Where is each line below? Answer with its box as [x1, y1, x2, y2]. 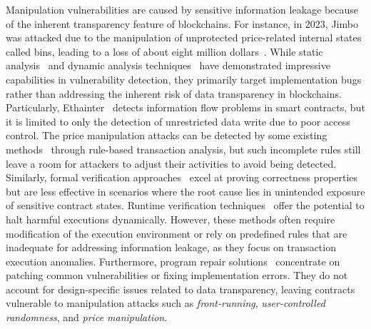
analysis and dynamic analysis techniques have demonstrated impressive [6, 58, 330, 73]
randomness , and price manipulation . [6, 310, 168, 325]
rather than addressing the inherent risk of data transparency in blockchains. [6, 86, 342, 101]
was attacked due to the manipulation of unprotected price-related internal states [6, 30, 362, 45]
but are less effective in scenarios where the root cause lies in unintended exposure [6, 183, 365, 198]
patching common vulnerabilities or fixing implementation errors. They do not [6, 268, 348, 283]
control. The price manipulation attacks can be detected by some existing [6, 128, 327, 143]
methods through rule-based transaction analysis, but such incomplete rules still [6, 141, 361, 156]
